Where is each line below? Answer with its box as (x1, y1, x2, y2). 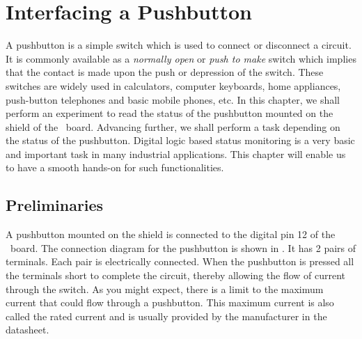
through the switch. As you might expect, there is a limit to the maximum (6, 281, 324, 296)
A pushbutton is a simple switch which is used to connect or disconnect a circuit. (6, 38, 352, 52)
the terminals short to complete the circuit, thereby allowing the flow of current (6, 268, 346, 283)
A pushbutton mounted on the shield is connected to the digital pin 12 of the (6, 227, 336, 242)
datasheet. (6, 322, 49, 337)
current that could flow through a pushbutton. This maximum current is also (6, 295, 334, 310)
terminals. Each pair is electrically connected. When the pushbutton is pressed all (6, 254, 354, 269)
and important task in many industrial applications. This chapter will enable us (6, 146, 346, 161)
